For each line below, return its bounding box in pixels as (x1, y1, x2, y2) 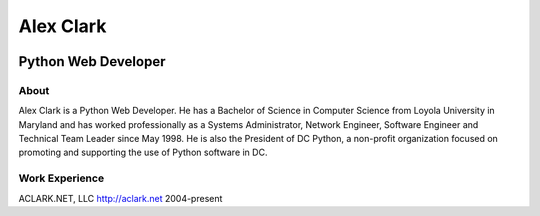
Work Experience (18, 171, 105, 185)
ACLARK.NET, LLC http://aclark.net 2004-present (18, 192, 223, 204)
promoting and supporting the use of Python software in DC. (18, 146, 268, 159)
